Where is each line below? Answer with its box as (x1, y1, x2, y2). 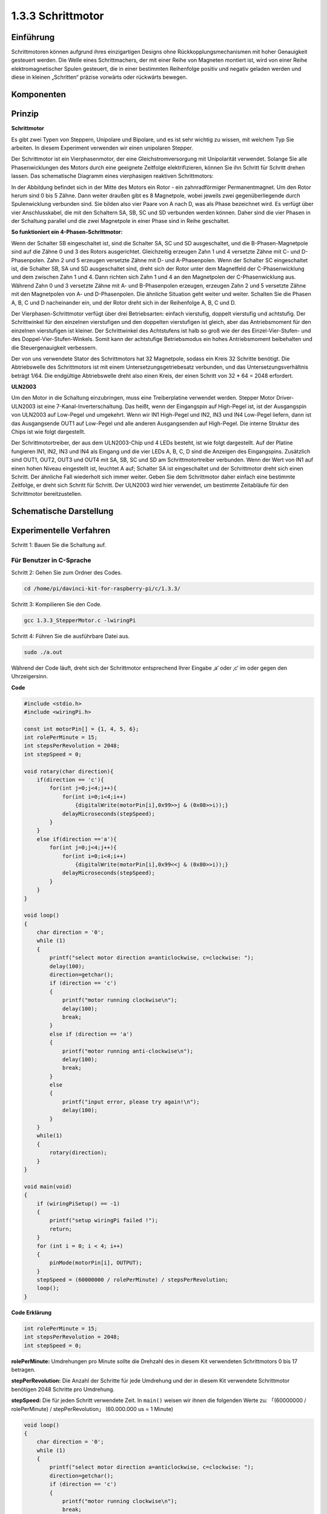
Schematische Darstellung (11, 506, 114, 516)
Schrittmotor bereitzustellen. (11, 490, 83, 497)
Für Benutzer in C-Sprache (11, 556, 91, 564)
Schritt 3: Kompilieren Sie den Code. (11, 600, 102, 608)
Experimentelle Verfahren (11, 525, 111, 535)
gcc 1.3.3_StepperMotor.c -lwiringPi (24, 617, 136, 624)
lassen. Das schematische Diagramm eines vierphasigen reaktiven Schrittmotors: (11, 173, 214, 180)
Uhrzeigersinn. (11, 673, 48, 680)
